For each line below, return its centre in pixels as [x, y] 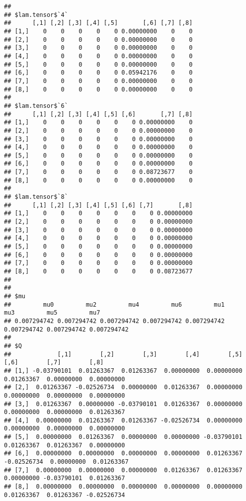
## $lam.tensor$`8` [36, 197]
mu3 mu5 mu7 [52, 313]
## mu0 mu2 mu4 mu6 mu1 [114, 304]
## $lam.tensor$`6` [36, 106]
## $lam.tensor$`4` [36, 15]
